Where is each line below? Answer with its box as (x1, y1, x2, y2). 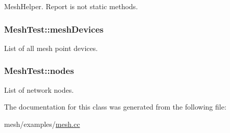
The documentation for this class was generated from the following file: (4, 101, 226, 112)
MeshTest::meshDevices (4, 22, 104, 35)
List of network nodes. (4, 84, 74, 95)
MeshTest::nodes (4, 64, 74, 77)
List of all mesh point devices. (4, 42, 98, 53)
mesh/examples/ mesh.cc (4, 118, 80, 129)
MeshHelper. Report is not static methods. (4, 1, 138, 11)
